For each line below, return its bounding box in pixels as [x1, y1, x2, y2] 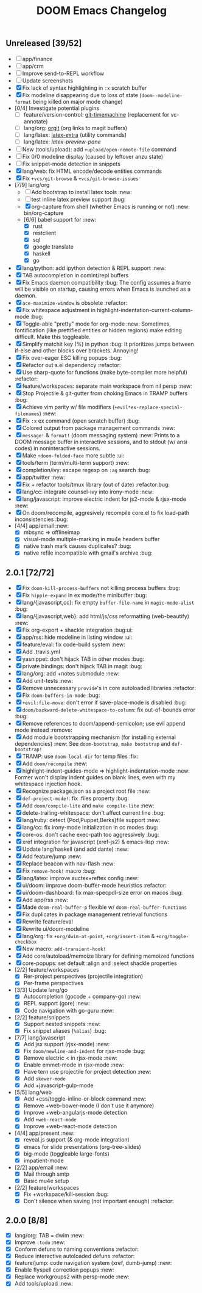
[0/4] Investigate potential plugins [14, 104, 100, 112]
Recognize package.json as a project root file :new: [22, 787, 151, 795]
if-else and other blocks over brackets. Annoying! [14, 347, 139, 354]
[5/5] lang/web [14, 1088, 52, 1096]
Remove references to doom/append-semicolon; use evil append [22, 720, 186, 727]
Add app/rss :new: [22, 896, 69, 904]
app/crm [22, 62, 44, 70]
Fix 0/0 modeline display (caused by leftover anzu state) [22, 153, 164, 160]
